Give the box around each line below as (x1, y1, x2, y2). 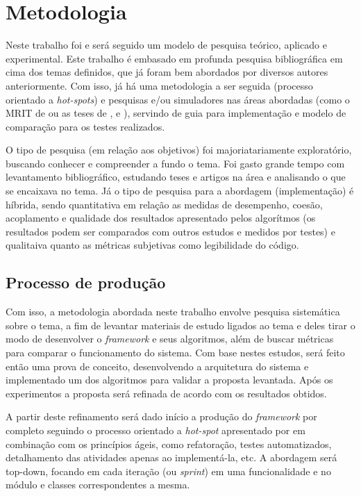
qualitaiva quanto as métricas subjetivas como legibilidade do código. (6, 238, 299, 252)
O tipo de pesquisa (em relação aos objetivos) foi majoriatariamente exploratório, (6, 142, 352, 157)
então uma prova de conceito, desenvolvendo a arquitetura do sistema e (6, 358, 309, 373)
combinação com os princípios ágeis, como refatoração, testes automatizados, (6, 436, 332, 451)
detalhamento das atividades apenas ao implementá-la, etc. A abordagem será (6, 450, 337, 465)
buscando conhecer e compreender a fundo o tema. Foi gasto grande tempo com (6, 156, 345, 170)
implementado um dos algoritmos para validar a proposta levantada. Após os (6, 372, 333, 387)
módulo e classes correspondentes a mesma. (6, 477, 190, 492)
